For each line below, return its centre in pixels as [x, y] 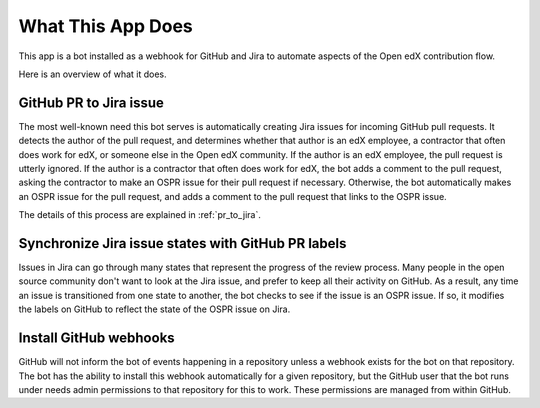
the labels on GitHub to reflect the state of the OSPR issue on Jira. [154, 309]
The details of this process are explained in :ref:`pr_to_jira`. [140, 215]
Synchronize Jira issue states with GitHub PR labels [182, 243]
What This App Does [106, 26]
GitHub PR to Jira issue [91, 102]
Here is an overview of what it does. [92, 74]
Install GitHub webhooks [96, 338]
